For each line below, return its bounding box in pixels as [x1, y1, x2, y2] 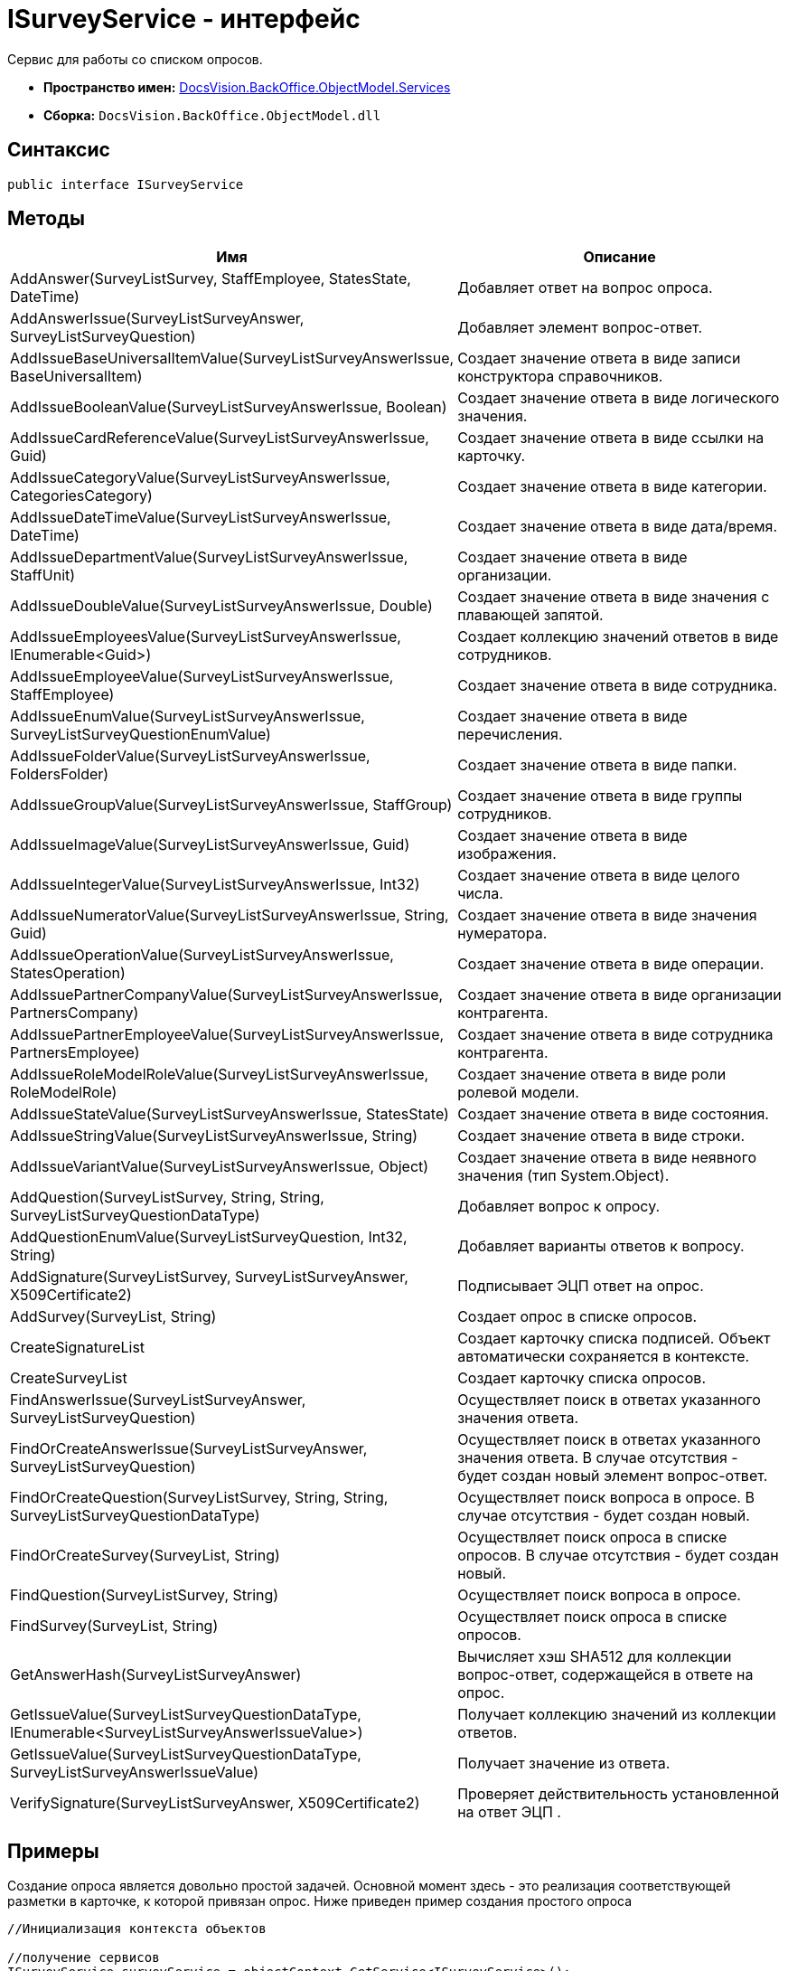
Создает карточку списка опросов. [457, 1369, 706, 1388]
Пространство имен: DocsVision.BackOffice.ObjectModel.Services [43, 79, 451, 95]
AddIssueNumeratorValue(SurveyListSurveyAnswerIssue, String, [10, 906, 449, 925]
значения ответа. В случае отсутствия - [457, 1448, 738, 1467]
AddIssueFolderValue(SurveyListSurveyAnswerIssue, [10, 747, 371, 766]
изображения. [457, 844, 557, 863]
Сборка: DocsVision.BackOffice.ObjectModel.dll [43, 107, 381, 123]
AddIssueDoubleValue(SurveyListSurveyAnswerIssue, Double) [10, 597, 433, 616]
